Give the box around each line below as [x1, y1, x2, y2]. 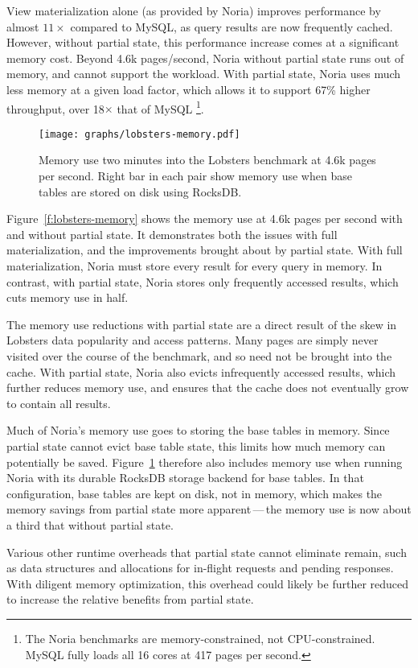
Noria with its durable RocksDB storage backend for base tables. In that [6, 469, 364, 486]
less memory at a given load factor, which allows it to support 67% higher [6, 80, 371, 97]
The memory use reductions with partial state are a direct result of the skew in [6, 315, 397, 332]
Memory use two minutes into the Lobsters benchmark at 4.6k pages [39, 151, 376, 168]
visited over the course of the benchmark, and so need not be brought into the [6, 348, 392, 364]
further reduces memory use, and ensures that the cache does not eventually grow [6, 379, 409, 396]
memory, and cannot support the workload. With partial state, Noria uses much [6, 65, 401, 82]
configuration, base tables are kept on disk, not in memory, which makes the [6, 485, 383, 501]
